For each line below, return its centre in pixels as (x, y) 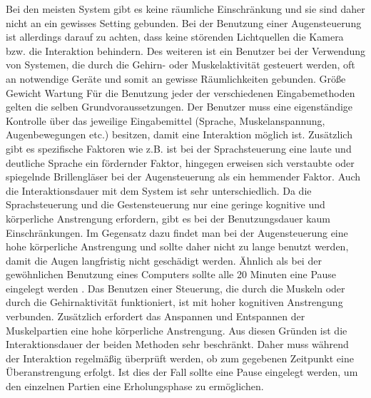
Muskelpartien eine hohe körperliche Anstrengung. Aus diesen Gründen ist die (177, 330)
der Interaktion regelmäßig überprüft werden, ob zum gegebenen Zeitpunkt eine (180, 358)
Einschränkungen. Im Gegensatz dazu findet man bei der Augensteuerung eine (177, 232)
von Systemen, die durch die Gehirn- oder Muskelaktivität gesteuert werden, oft (181, 65)
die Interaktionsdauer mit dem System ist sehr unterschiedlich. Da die (159, 190)
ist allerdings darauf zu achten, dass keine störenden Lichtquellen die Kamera (175, 37)
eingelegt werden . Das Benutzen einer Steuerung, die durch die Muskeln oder (176, 288)
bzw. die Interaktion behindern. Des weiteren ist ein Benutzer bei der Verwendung (185, 50)
